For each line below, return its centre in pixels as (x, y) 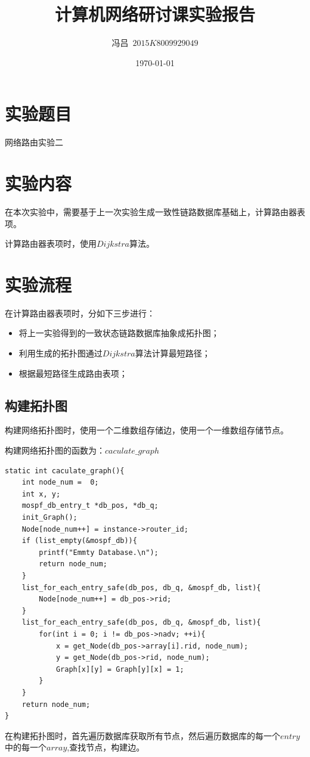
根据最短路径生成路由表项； (73, 373)
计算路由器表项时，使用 (51, 243)
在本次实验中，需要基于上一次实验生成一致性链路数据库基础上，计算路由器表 (155, 211)
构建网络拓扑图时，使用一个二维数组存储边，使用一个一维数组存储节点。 (147, 430)
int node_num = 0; (60, 483)
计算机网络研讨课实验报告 (155, 14)
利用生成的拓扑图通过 (61, 353)
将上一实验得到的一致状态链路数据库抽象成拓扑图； (119, 333)
